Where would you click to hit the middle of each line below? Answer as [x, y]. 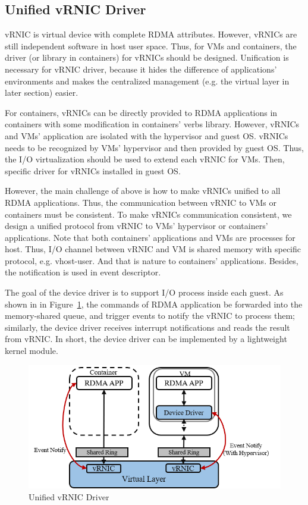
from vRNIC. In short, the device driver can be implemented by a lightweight [146, 339]
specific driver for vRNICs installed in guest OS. [93, 170]
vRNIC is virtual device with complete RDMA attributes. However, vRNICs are [151, 34]
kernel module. [32, 351]
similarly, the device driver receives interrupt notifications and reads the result [147, 327]
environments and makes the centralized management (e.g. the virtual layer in [147, 81]
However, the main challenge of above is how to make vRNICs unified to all [143, 191]
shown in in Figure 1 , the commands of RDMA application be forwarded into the [154, 304]
